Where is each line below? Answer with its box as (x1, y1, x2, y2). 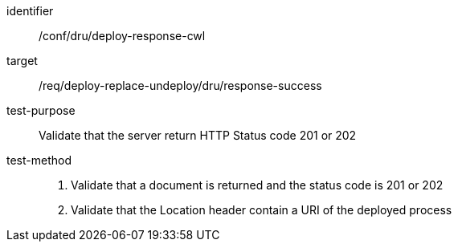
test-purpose (6, 104, 76, 117)
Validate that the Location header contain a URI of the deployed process (71, 203, 452, 217)
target (6, 54, 38, 67)
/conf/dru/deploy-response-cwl (39, 29, 206, 43)
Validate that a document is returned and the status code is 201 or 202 (71, 178, 444, 192)
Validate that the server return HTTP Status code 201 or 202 (39, 128, 357, 142)
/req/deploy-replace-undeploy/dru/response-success (39, 79, 322, 92)
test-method (6, 153, 72, 167)
